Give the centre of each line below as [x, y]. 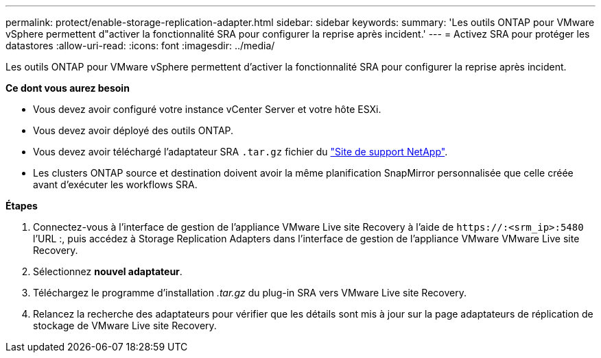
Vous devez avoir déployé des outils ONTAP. [133, 130]
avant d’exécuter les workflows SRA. [115, 184]
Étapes [22, 206]
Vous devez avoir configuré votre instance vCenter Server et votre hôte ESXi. [207, 109]
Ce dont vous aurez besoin [68, 88]
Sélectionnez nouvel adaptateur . [108, 271]
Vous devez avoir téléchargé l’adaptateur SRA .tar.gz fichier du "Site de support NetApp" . [240, 152]
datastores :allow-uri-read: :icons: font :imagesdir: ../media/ [140, 46]
